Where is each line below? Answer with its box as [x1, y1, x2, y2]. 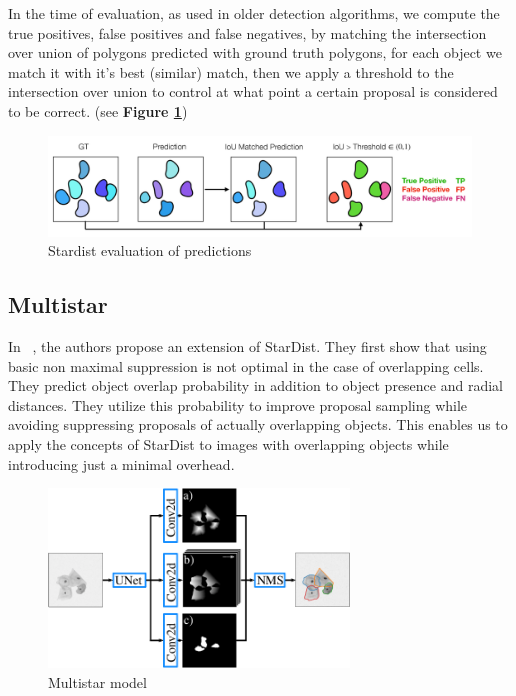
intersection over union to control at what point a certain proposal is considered [8, 81, 498, 102]
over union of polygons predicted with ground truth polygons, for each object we [8, 42, 502, 63]
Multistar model [48, 671, 147, 692]
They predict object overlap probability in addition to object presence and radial [8, 375, 503, 396]
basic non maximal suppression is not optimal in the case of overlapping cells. [8, 355, 484, 376]
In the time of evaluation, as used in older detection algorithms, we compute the [8, 3, 500, 23]
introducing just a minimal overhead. [8, 453, 235, 474]
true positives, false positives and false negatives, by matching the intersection [8, 22, 487, 43]
